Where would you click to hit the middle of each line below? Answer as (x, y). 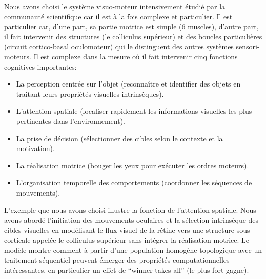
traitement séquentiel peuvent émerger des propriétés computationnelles (117, 260)
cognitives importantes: (40, 66)
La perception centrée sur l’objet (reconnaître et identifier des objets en (128, 84)
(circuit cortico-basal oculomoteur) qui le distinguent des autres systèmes (119, 46)
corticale (17, 240)
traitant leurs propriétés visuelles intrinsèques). (90, 93)
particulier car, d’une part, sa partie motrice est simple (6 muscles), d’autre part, (131, 26)
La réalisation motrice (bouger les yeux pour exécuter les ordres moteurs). (132, 165)
